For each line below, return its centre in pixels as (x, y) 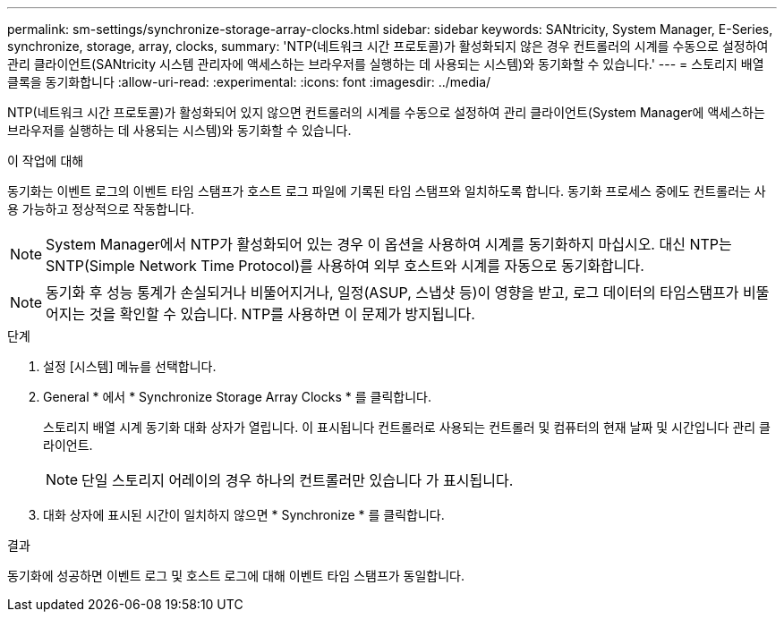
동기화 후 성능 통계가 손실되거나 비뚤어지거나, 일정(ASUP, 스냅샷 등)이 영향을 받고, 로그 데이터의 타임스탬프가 (392, 293)
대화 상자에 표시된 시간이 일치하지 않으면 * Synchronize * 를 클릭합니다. (244, 515)
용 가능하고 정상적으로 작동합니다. (101, 209)
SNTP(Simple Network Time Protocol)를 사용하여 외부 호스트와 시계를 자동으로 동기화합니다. (345, 266)
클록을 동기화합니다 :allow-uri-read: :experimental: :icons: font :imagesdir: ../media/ (249, 82)
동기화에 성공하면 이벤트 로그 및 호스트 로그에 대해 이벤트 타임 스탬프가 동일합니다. (236, 576)
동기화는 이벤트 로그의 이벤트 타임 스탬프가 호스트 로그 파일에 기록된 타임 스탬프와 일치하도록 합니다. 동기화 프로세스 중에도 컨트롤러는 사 (387, 191)
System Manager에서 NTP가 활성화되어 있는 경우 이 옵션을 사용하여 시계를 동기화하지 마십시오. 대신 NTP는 (389, 244)
